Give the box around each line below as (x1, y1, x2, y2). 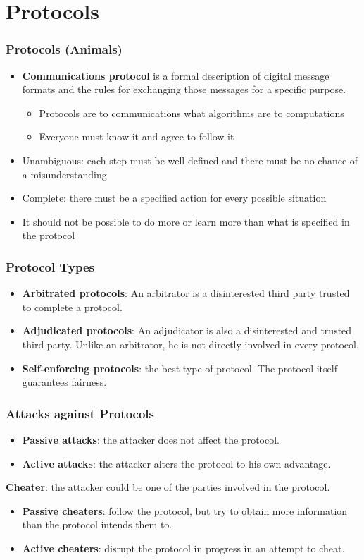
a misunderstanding (22, 166, 107, 181)
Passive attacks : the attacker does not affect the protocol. (22, 432, 280, 446)
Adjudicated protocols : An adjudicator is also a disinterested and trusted (22, 323, 352, 338)
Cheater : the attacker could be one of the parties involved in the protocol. (6, 480, 330, 494)
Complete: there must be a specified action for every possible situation (22, 190, 327, 205)
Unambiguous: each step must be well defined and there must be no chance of (22, 152, 358, 167)
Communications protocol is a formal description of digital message (22, 68, 330, 83)
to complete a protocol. (22, 299, 123, 314)
